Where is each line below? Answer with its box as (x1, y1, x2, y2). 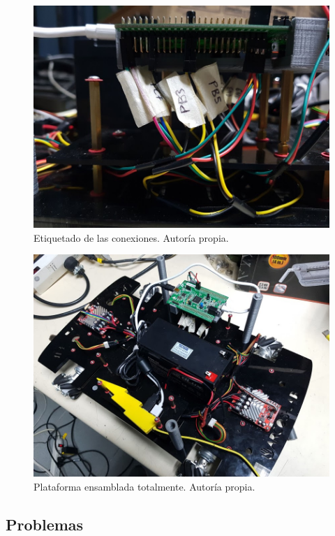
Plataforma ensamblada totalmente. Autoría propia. (33, 479, 255, 493)
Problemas (6, 513, 84, 535)
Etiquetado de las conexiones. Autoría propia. (33, 230, 229, 245)
